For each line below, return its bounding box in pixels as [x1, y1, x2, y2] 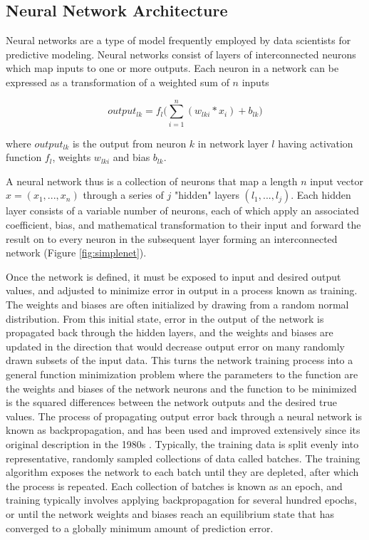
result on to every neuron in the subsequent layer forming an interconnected [6, 231, 338, 246]
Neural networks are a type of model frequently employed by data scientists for [6, 33, 351, 48]
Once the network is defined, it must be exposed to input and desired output [6, 269, 341, 284]
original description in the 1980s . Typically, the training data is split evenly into [6, 436, 359, 451]
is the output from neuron [72, 135, 187, 150]
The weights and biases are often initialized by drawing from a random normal [6, 297, 349, 312]
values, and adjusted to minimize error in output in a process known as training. [6, 283, 358, 298]
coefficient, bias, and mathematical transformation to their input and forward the [6, 217, 361, 232]
